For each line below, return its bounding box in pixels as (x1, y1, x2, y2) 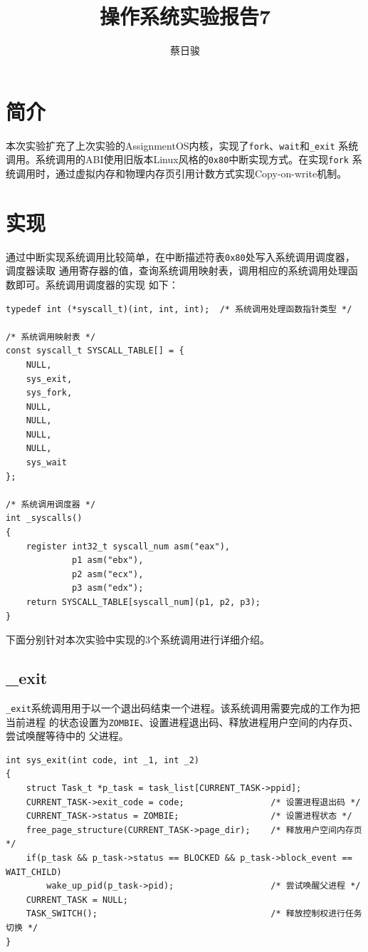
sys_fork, (26, 388, 73, 398)
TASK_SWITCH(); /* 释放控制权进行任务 (26, 909, 362, 919)
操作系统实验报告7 (99, 1, 271, 31)
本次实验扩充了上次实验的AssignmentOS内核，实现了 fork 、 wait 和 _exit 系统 (6, 138, 359, 152)
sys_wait (26, 457, 67, 468)
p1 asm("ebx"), (72, 555, 144, 566)
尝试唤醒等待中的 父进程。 (6, 728, 129, 743)
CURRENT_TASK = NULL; (26, 894, 128, 905)
